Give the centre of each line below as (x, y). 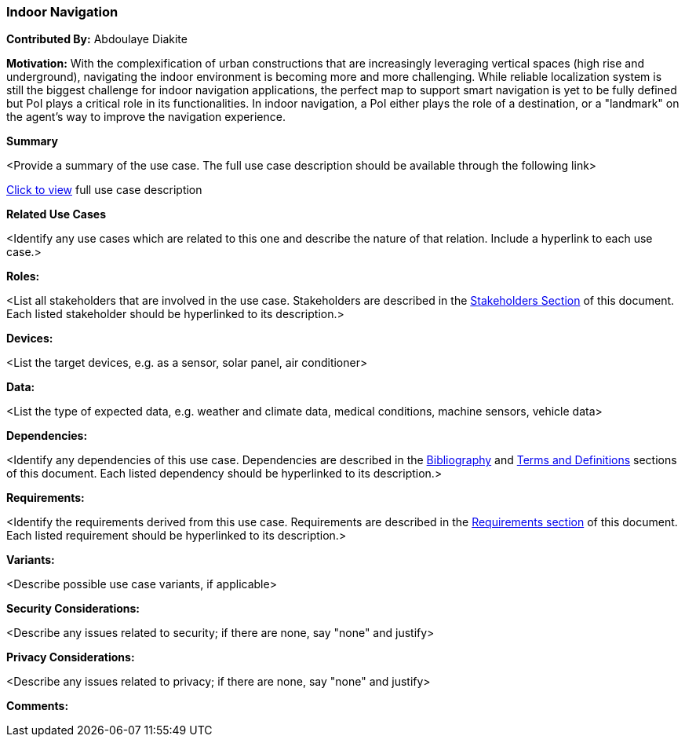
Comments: (38, 706)
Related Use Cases (56, 214)
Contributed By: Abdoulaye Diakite (97, 39)
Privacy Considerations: (71, 657)
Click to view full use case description (104, 190)
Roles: (23, 276)
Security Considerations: (73, 609)
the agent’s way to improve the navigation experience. (146, 117)
